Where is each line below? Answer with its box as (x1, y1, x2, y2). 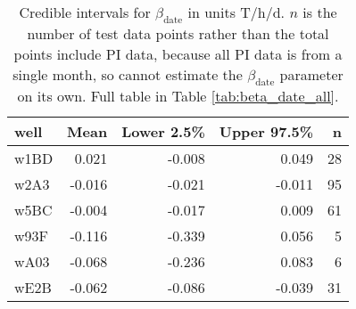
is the (302, 2, 337, 22)
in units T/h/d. (187, 2, 286, 22)
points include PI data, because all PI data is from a (13, 44, 343, 65)
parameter (279, 64, 344, 85)
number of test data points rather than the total (27, 23, 329, 45)
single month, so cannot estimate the (12, 64, 243, 85)
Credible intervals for (19, 2, 151, 22)
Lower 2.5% (121, 121, 205, 142)
